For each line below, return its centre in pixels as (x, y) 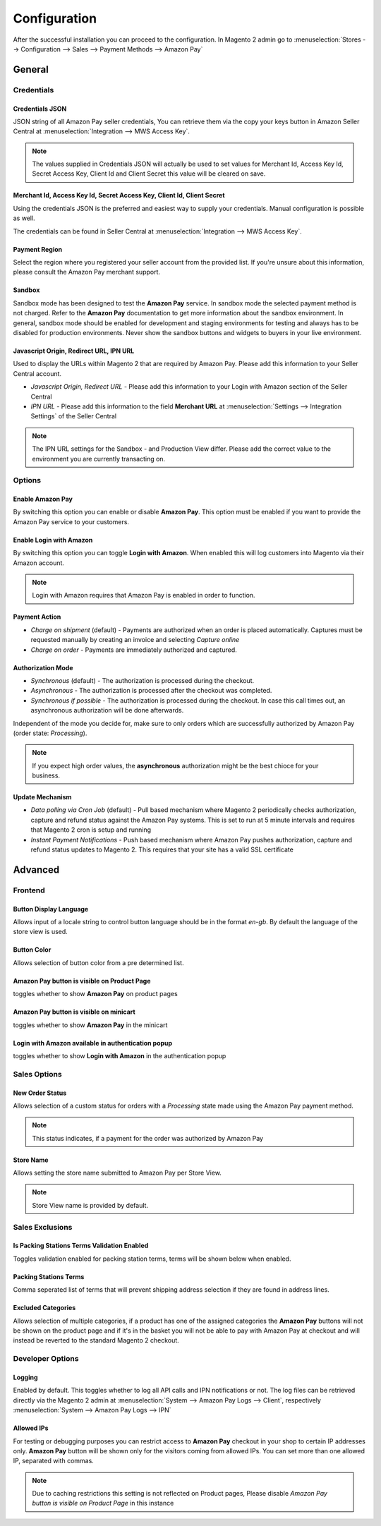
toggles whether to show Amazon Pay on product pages (95, 994)
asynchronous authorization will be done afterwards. (107, 710)
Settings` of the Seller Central (73, 416)
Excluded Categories (44, 1308)
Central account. (37, 373)
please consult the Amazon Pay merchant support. (87, 272)
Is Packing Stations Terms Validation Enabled (81, 1246)
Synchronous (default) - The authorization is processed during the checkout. (143, 680)
